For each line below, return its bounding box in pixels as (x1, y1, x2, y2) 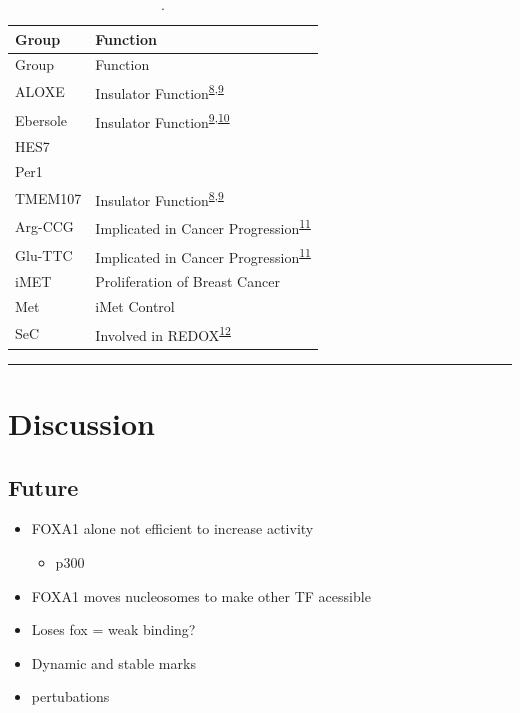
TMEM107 (15, 187, 82, 208)
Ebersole (15, 109, 68, 130)
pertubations (31, 686, 110, 707)
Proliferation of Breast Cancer (95, 271, 280, 292)
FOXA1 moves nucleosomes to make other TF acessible (31, 585, 371, 606)
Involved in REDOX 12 (95, 322, 231, 345)
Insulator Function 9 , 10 (95, 108, 230, 132)
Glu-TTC (15, 244, 73, 265)
